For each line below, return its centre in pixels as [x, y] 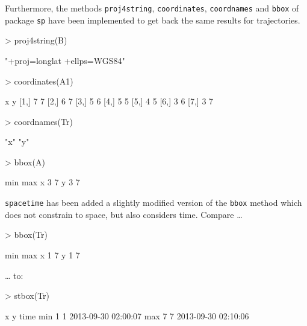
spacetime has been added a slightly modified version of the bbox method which [153, 203]
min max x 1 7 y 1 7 [42, 254]
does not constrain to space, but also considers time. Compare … [124, 214]
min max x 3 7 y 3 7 [42, 182]
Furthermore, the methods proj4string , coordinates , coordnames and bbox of [152, 8]
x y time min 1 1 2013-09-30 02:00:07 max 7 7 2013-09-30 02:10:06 [127, 315]
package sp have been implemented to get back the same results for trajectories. [153, 20]
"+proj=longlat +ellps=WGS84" [65, 60]
